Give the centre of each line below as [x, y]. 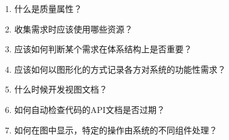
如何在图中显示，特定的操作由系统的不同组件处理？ [116, 129]
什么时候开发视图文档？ [61, 89]
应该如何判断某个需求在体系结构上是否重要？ [103, 49]
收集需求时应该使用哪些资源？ [73, 29]
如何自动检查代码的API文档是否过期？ [89, 109]
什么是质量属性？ [48, 8]
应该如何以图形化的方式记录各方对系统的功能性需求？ [120, 69]
